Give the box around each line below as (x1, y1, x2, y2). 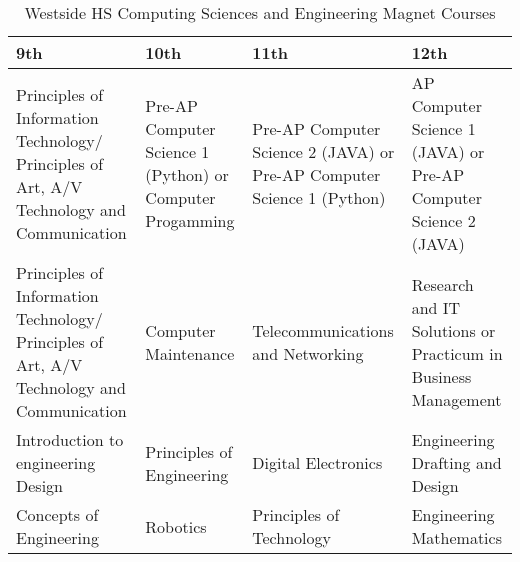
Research (411, 272, 474, 296)
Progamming (145, 209, 235, 232)
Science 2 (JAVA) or (252, 140, 395, 163)
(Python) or (145, 163, 229, 186)
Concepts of (16, 503, 99, 526)
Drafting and (411, 451, 502, 474)
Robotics (145, 514, 207, 538)
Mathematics (411, 526, 502, 549)
